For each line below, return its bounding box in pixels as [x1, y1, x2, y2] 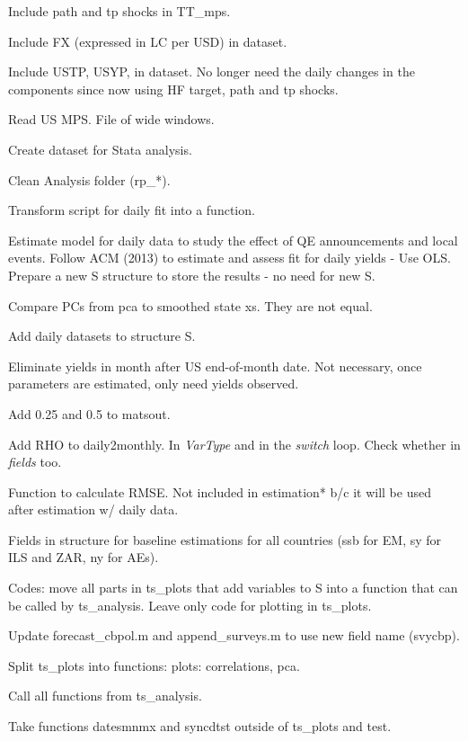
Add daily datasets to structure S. [8, 326, 196, 345]
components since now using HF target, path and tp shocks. [8, 79, 339, 98]
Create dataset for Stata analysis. [8, 139, 192, 158]
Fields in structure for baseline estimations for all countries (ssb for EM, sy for [8, 530, 442, 549]
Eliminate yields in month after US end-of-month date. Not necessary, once [8, 356, 422, 375]
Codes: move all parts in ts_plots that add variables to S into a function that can [8, 578, 458, 597]
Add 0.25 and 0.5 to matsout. [8, 404, 171, 423]
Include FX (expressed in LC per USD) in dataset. [8, 31, 287, 50]
